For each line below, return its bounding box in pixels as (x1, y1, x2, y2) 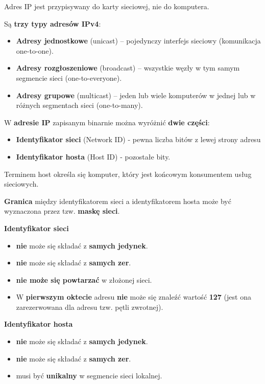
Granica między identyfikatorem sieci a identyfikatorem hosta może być (4, 195, 231, 206)
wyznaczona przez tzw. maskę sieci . (4, 206, 120, 216)
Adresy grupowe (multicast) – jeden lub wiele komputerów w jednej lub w (16, 89, 256, 100)
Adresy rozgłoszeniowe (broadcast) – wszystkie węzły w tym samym (16, 62, 240, 73)
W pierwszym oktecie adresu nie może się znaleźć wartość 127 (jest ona (16, 291, 251, 302)
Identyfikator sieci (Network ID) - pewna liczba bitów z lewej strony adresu (16, 134, 261, 145)
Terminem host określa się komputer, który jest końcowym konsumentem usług (4, 168, 252, 179)
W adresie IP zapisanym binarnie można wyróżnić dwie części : (4, 117, 210, 127)
